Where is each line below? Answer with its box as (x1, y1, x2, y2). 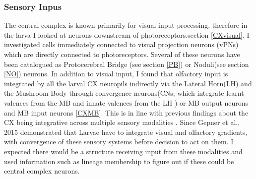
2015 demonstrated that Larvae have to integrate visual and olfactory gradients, (4, 126, 248, 137)
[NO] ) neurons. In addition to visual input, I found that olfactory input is (4, 68, 228, 79)
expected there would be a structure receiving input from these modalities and (4, 146, 243, 156)
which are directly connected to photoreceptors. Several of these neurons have (4, 49, 240, 59)
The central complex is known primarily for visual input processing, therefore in (4, 20, 248, 30)
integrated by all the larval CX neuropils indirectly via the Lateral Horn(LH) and (4, 78, 252, 88)
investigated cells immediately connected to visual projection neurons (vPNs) (4, 39, 239, 50)
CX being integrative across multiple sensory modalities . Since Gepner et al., (4, 117, 240, 127)
